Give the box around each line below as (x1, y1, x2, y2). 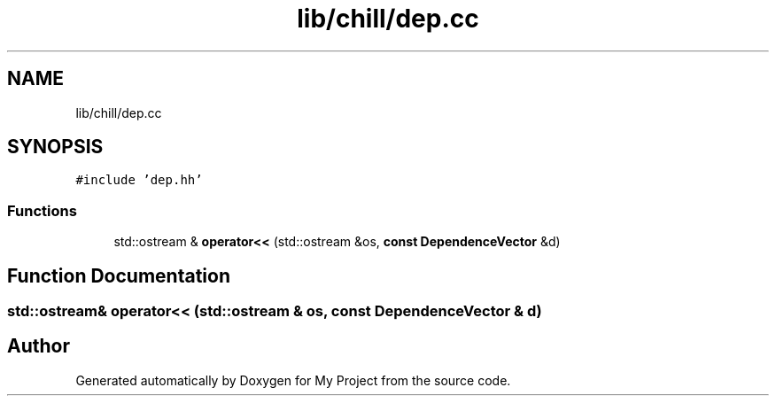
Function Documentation (7, 264, 230, 287)
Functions (7, 201, 77, 220)
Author (7, 335, 70, 358)
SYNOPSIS (7, 136, 104, 159)
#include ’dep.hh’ (75, 173, 203, 188)
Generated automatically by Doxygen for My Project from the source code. (75, 372, 511, 388)
